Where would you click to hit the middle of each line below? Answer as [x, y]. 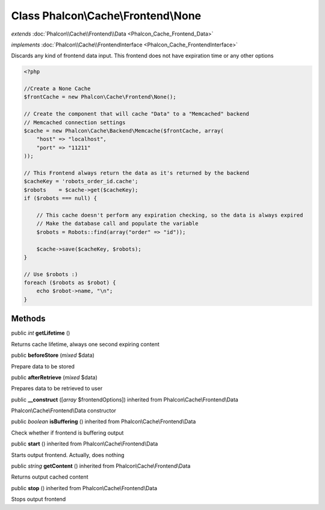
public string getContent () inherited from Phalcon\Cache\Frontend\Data [101, 466]
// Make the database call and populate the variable [117, 224]
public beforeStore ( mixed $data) [53, 355]
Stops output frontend [39, 499]
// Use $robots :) [51, 274]
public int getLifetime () [41, 333]
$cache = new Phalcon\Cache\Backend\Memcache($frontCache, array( [124, 131]
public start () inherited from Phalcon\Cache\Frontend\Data [85, 444]
